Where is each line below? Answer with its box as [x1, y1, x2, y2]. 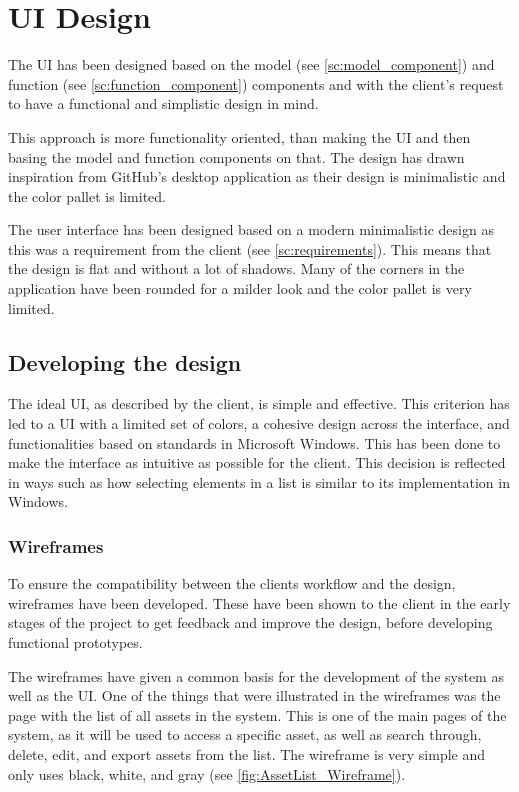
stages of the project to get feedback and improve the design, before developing [8, 612, 493, 633]
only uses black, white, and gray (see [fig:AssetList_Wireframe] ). [8, 763, 406, 784]
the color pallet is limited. [8, 185, 167, 206]
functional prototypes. [8, 632, 143, 653]
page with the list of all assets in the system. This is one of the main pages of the [8, 704, 507, 725]
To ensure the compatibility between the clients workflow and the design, [8, 573, 456, 594]
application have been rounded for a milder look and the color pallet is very [8, 278, 472, 299]
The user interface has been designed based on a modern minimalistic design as [8, 219, 494, 240]
